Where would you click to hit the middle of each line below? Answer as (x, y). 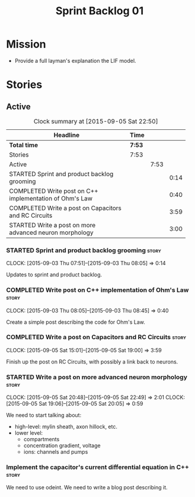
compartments (41, 439)
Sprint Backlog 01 (100, 11)
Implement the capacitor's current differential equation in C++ (98, 467)
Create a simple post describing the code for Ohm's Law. (76, 322)
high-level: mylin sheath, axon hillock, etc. (66, 427)
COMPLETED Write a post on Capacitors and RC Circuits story (96, 337)
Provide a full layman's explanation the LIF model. (75, 60)
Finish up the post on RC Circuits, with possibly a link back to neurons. (92, 361)
